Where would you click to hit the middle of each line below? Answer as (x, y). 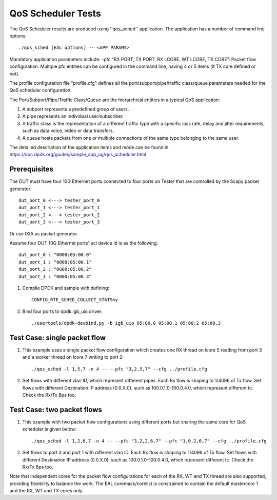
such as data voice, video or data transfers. (68, 131)
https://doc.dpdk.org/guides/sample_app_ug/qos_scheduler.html (78, 155)
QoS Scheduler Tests (55, 13)
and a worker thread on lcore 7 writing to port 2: (73, 357)
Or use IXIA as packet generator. (44, 233)
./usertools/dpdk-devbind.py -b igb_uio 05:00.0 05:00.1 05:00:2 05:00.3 (126, 323)
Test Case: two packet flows (56, 409)
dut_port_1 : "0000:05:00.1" (55, 262)
